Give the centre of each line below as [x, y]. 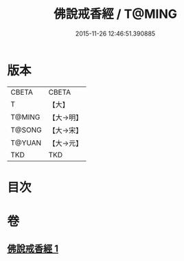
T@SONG [26, 130]
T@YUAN [26, 143]
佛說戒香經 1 [33, 249]
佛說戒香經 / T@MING [115, 14]
